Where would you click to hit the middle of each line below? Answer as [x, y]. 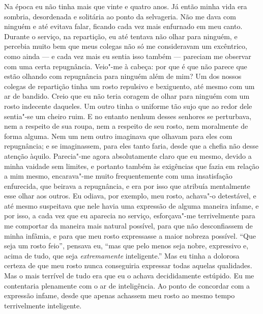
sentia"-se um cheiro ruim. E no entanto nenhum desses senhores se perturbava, [128, 116]
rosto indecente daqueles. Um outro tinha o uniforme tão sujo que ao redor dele [128, 106]
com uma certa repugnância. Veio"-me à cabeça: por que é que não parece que [126, 66]
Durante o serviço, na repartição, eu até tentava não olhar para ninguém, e [121, 36]
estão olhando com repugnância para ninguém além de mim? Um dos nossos [123, 76]
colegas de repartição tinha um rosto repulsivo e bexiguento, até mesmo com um [129, 86]
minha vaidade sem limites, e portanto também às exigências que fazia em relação [132, 166]
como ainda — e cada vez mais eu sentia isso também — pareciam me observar [128, 56]
